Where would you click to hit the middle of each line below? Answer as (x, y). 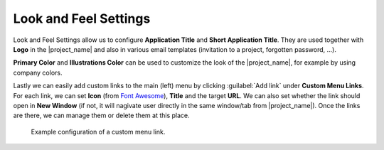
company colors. (38, 73)
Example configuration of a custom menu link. (98, 132)
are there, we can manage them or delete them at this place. (101, 116)
